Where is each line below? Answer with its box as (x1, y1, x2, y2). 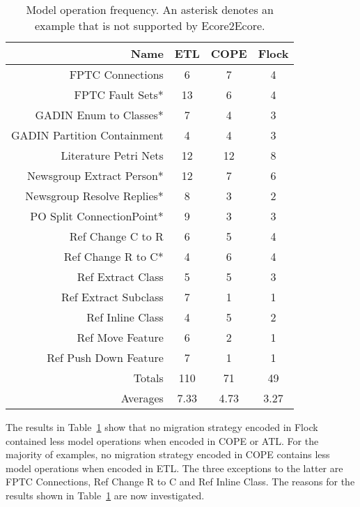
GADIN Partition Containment (11, 127, 164, 143)
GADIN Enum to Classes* (35, 107, 164, 123)
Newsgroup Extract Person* (26, 167, 164, 183)
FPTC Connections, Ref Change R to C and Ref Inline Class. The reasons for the (6, 474, 355, 489)
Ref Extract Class (77, 268, 164, 285)
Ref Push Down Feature (47, 349, 164, 365)
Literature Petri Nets (61, 147, 164, 163)
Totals (133, 370, 164, 386)
